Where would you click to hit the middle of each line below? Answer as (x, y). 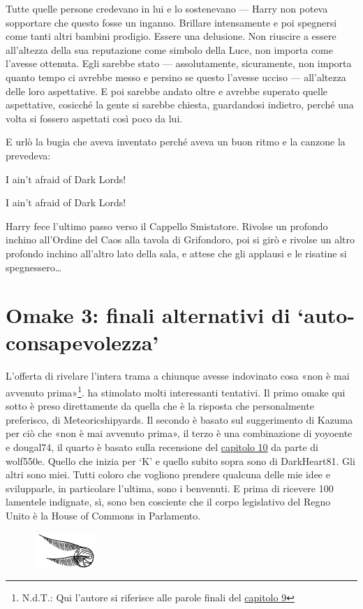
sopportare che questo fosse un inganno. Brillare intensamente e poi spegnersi (171, 22)
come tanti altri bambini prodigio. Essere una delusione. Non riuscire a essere (171, 36)
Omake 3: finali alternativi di (148, 315)
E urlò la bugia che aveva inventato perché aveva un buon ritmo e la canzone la (176, 142)
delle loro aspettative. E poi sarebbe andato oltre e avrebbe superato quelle (167, 91)
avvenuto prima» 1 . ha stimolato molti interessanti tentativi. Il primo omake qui (176, 391)
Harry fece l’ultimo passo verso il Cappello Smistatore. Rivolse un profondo (167, 225)
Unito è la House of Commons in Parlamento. (103, 515)
